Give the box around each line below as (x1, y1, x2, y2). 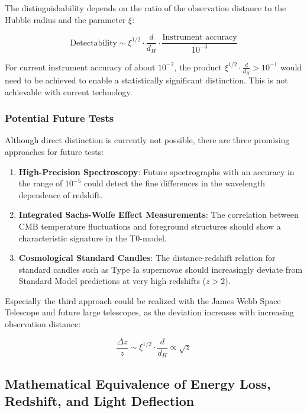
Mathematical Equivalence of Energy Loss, (5, 374, 271, 392)
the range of (18, 177, 63, 189)
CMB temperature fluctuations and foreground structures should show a (18, 220, 281, 232)
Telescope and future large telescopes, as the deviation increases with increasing (5, 306, 294, 318)
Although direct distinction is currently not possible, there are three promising (5, 134, 290, 146)
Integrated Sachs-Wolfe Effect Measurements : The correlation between (18, 208, 299, 221)
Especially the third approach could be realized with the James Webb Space (5, 294, 281, 306)
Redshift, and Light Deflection (5, 391, 195, 409)
